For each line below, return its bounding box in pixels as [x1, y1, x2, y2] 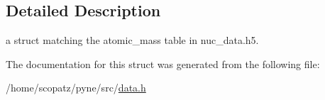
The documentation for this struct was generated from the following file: [6, 56, 320, 71]
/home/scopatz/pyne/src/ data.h [6, 80, 146, 95]
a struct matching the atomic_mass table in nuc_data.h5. [6, 33, 259, 48]
